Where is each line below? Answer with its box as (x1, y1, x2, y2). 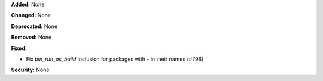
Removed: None (11, 33, 52, 41)
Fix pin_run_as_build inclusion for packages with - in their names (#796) (26, 55, 204, 63)
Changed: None (11, 12, 51, 19)
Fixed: (11, 45, 27, 52)
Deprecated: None (11, 23, 58, 30)
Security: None (11, 66, 50, 74)
